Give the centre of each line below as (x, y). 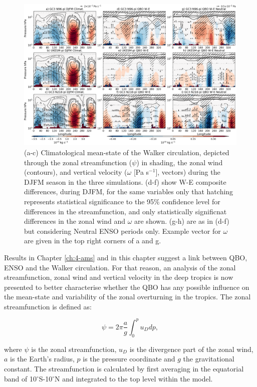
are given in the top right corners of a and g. (93, 241)
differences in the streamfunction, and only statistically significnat (125, 211)
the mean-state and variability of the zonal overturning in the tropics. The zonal (127, 297)
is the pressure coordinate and (129, 359)
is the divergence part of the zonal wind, (191, 349)
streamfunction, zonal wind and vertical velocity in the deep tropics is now (119, 277)
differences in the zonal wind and (75, 221)
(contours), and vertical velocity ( (76, 172)
